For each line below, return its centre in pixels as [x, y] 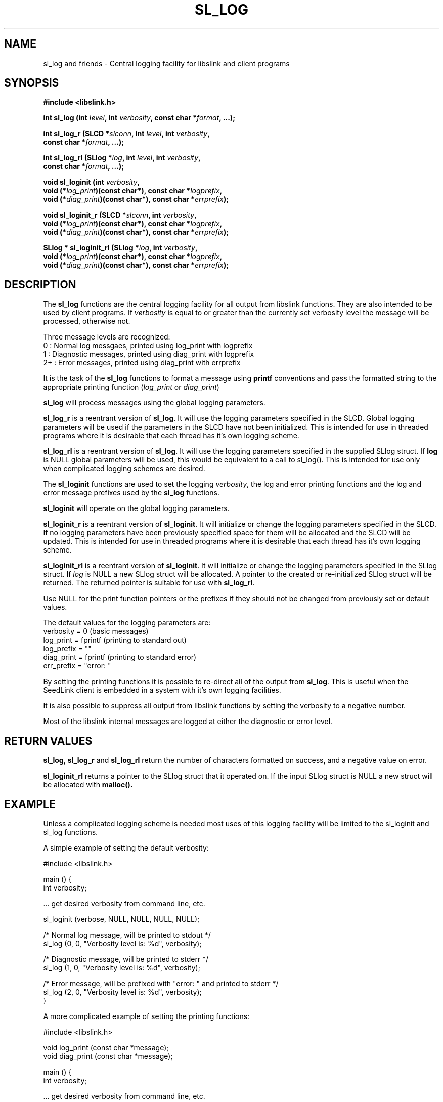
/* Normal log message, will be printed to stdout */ [127, 935]
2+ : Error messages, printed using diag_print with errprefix [142, 363]
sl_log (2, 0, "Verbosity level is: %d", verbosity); [122, 992]
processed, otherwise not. [87, 321]
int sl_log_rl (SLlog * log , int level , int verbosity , [122, 158]
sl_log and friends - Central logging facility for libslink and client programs [166, 63]
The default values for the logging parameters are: [127, 623]
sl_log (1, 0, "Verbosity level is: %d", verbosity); [122, 967]
